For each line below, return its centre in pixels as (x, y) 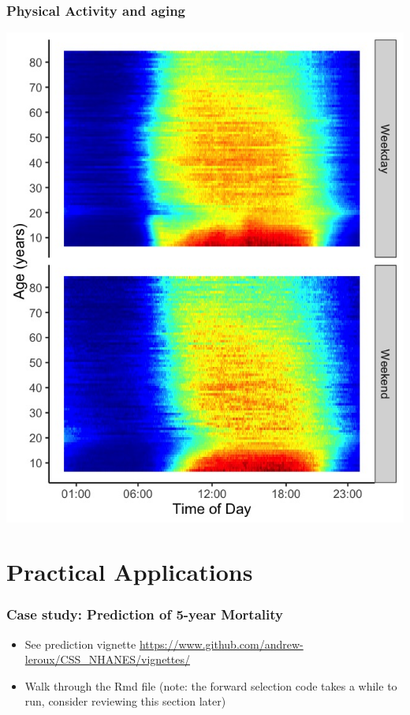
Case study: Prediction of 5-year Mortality (145, 614)
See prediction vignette (80, 644)
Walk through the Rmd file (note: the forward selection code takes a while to (211, 685)
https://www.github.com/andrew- (221, 644)
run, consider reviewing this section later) (125, 701)
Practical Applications (130, 572)
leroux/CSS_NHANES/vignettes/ (107, 659)
